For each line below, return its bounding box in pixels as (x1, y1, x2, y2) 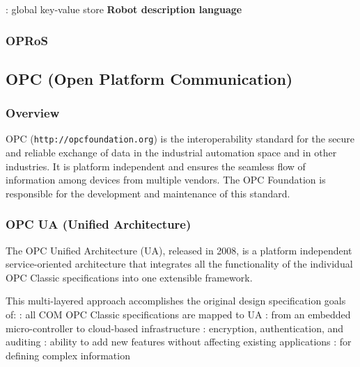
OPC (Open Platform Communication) (6, 67, 293, 89)
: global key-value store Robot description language (6, 2, 242, 16)
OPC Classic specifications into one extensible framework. (6, 270, 253, 284)
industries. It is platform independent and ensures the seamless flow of (6, 158, 306, 173)
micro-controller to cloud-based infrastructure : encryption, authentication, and (6, 320, 344, 335)
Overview (6, 104, 60, 122)
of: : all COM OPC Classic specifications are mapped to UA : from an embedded (6, 307, 351, 322)
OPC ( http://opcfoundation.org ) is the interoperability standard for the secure (6, 131, 355, 146)
